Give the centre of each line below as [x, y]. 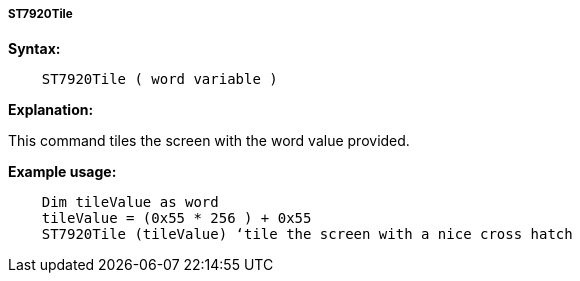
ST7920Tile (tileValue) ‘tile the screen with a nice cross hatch [307, 234]
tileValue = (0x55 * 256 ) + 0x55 [176, 218]
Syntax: [34, 49]
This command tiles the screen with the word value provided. [209, 141]
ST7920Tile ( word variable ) [159, 79]
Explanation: [51, 110]
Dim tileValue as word [130, 202]
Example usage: [62, 172]
